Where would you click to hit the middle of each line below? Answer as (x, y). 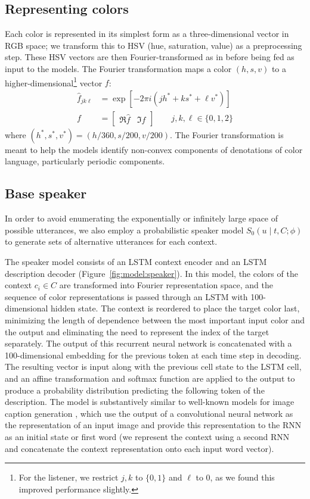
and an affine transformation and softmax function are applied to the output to (150, 378)
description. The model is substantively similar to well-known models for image (150, 402)
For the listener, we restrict (69, 477)
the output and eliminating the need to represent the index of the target (137, 331)
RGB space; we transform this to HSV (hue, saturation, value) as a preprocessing (154, 45)
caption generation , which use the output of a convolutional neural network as (149, 413)
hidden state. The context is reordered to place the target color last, (175, 308)
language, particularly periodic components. (85, 161)
